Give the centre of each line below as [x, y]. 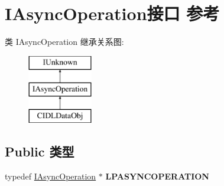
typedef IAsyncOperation [51, 176]
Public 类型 [40, 151]
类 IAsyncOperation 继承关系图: [64, 42]
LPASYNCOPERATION [157, 176]
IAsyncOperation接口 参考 [112, 13]
